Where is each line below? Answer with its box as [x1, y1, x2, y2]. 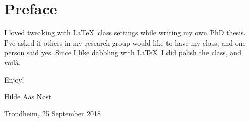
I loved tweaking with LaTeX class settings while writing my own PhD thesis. [4, 27, 246, 38]
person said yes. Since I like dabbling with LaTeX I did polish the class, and [4, 47, 241, 58]
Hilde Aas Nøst [4, 91, 52, 102]
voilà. [4, 57, 21, 67]
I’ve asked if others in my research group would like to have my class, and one [4, 37, 246, 48]
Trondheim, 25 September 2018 [4, 108, 101, 118]
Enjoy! [4, 74, 24, 85]
